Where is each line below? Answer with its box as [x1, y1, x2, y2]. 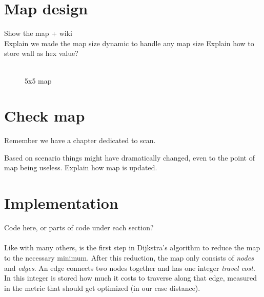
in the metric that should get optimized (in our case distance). [4, 282, 200, 293]
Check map [4, 105, 85, 126]
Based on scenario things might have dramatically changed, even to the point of [4, 152, 255, 163]
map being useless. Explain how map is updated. [4, 162, 157, 173]
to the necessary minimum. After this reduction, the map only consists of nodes [4, 252, 254, 263]
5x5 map [25, 75, 52, 86]
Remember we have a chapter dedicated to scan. [4, 135, 156, 146]
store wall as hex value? [4, 48, 78, 58]
